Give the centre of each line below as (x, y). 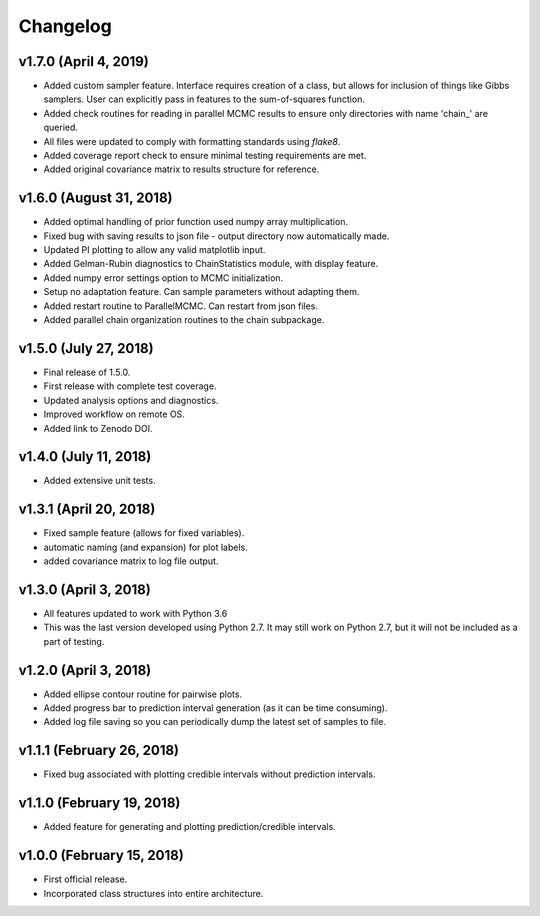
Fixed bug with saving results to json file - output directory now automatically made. (216, 236)
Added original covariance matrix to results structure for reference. (181, 169)
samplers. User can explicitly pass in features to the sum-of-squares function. (204, 99)
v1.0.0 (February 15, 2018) (101, 855)
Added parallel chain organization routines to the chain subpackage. (184, 320)
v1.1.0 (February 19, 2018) (99, 803)
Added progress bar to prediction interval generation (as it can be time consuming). (215, 708)
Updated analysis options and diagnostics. (131, 400)
